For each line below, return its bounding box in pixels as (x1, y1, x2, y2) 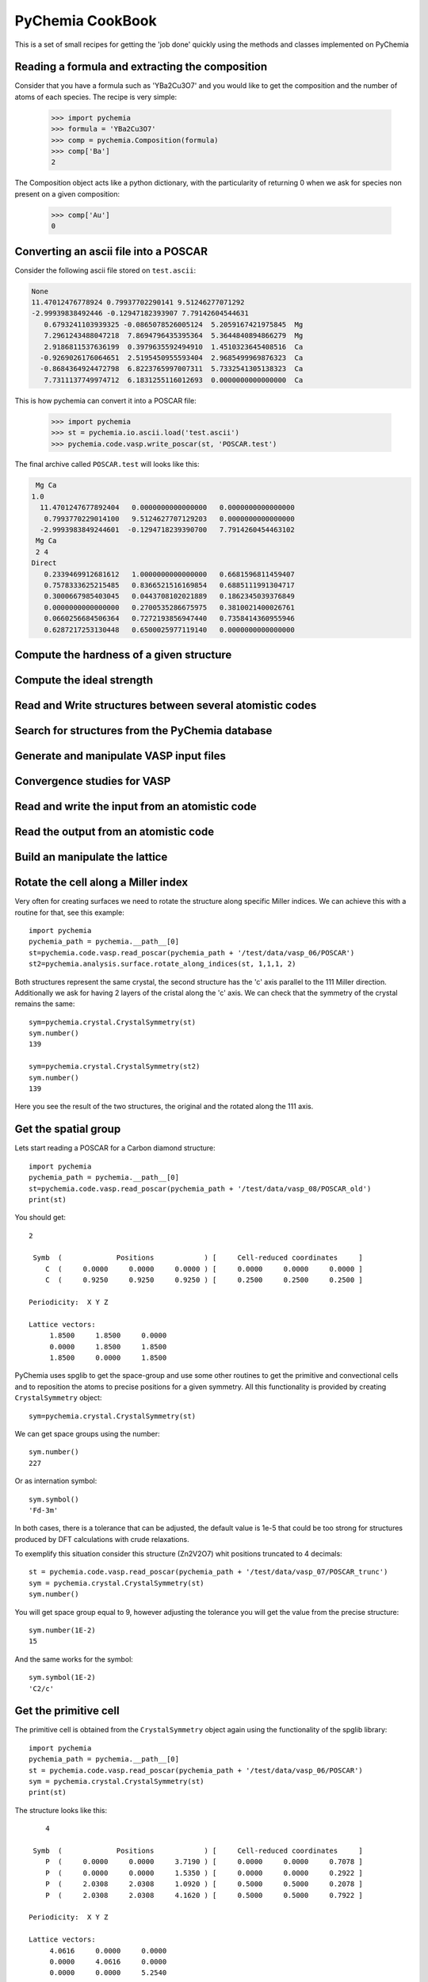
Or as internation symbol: (14, 1476, 97, 1486)
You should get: (14, 1213, 67, 1222)
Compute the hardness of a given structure (14, 648, 232, 661)
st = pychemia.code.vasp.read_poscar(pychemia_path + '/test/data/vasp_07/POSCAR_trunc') (29, 1567, 388, 1577)
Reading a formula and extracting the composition (14, 60, 268, 74)
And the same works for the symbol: (14, 1654, 134, 1664)
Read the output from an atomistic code (14, 825, 215, 839)
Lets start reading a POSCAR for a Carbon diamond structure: (14, 1143, 216, 1153)
